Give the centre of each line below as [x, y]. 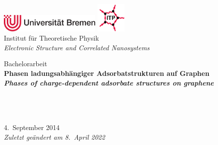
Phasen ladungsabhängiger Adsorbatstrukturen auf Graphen [107, 73]
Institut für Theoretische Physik [51, 38]
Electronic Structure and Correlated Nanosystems [77, 47]
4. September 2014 [32, 127]
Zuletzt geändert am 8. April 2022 [55, 137]
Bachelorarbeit [26, 64]
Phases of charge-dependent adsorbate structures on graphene [109, 82]
